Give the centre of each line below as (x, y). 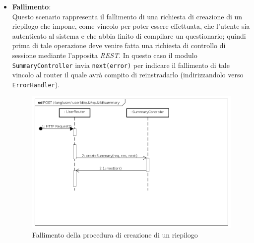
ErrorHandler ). (36, 84)
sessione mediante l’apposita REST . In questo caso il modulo (105, 55)
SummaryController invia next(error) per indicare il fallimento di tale (121, 65)
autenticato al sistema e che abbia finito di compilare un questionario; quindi (129, 35)
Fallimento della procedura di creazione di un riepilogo (115, 235)
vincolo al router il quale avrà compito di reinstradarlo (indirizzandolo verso (128, 75)
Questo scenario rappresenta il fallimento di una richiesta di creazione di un (127, 16)
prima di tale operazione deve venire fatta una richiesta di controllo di (119, 45)
